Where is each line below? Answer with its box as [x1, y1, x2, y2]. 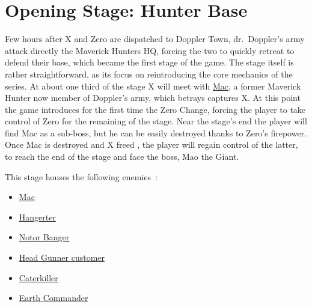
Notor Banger [19, 231, 70, 243]
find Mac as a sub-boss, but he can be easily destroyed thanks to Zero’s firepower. [5, 126, 307, 139]
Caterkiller [19, 271, 58, 284]
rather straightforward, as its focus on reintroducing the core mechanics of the [5, 67, 293, 80]
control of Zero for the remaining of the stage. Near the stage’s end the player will [5, 115, 307, 127]
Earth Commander [19, 291, 88, 304]
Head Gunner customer [19, 251, 105, 264]
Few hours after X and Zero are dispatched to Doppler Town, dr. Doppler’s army [5, 32, 305, 45]
